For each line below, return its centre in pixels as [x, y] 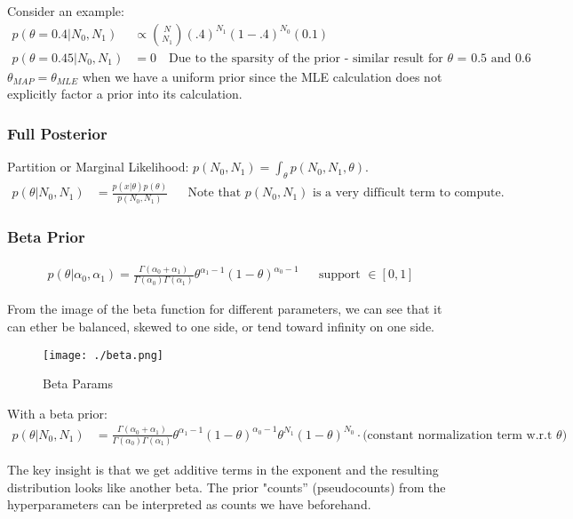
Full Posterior [57, 133]
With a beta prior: [57, 413]
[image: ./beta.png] [103, 355]
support [340, 275]
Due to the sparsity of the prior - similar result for [306, 58]
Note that [215, 193]
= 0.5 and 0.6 [494, 58]
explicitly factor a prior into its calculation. [125, 94]
